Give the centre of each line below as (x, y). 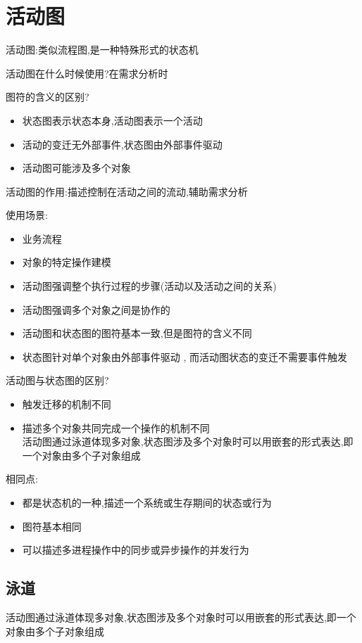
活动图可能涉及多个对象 (76, 168)
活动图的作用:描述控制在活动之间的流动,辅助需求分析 (127, 191)
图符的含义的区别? (48, 97)
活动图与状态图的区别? (57, 380)
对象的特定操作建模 (67, 262)
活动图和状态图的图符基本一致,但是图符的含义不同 (137, 333)
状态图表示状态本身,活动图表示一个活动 (112, 120)
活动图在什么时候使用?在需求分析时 (87, 73)
